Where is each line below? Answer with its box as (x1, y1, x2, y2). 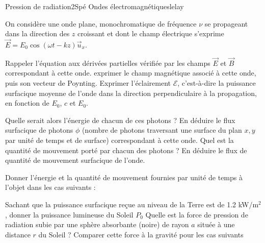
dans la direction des (5, 28, 70, 39)
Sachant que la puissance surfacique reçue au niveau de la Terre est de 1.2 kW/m (5, 199, 259, 209)
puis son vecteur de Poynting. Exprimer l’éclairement (5, 78, 171, 88)
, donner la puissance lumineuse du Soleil (5, 209, 134, 220)
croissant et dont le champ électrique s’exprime (77, 28, 224, 39)
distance (5, 229, 31, 239)
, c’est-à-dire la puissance (177, 78, 256, 88)
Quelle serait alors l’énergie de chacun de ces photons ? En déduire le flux (5, 114, 235, 125)
